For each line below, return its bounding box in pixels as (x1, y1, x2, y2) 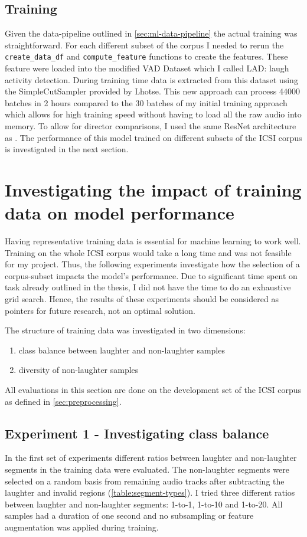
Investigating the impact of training (5, 177, 302, 201)
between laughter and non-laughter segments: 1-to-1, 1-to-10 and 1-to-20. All (5, 497, 283, 510)
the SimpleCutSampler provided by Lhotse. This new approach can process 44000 (5, 85, 300, 97)
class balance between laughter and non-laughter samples (18, 343, 225, 356)
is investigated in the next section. (5, 143, 129, 155)
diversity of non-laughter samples (18, 364, 139, 376)
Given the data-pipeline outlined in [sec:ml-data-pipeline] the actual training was (5, 27, 298, 40)
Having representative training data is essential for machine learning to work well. (5, 235, 301, 247)
